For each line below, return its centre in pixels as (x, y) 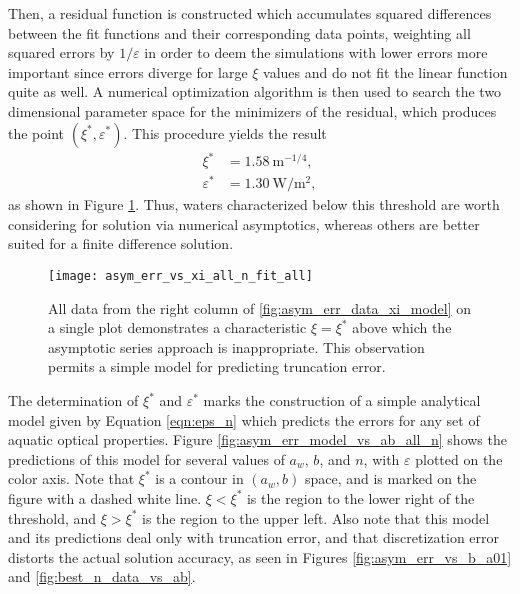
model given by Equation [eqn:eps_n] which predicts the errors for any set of (244, 419)
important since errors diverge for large (128, 71)
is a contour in (199, 478)
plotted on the (459, 458)
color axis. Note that (71, 478)
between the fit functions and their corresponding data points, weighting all (239, 32)
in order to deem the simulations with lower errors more (316, 52)
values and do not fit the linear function (385, 71)
